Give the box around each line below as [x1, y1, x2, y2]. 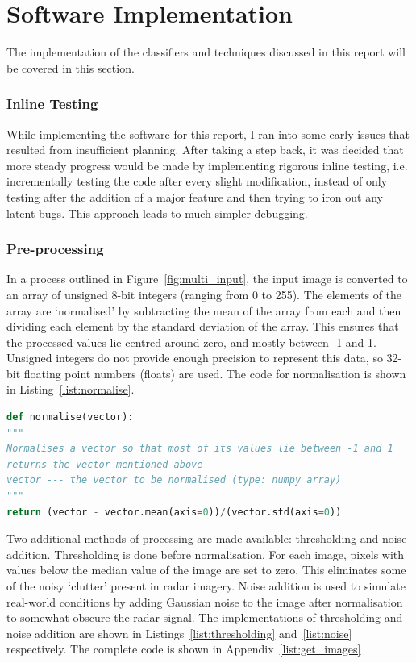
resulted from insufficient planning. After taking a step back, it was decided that [6, 141, 404, 158]
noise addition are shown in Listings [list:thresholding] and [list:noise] [6, 624, 352, 641]
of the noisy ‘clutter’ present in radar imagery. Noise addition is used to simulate [6, 578, 406, 594]
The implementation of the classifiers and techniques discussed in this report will [6, 44, 406, 60]
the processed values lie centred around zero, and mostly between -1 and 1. [6, 333, 376, 350]
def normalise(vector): [6, 411, 134, 423]
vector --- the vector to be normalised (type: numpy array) [6, 474, 342, 486]
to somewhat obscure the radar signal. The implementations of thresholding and [6, 609, 403, 626]
